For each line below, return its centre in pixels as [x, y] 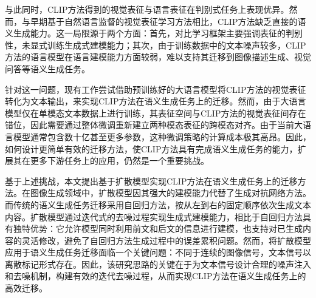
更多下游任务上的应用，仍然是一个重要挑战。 [119, 161]
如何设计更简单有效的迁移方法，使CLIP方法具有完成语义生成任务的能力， [151, 148]
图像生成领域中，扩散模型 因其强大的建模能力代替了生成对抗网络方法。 [170, 193]
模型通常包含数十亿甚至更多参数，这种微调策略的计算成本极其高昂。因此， [162, 136]
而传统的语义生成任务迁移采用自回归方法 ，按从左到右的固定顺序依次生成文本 [158, 204]
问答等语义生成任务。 [47, 68]
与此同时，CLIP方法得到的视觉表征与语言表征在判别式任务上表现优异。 [147, 9]
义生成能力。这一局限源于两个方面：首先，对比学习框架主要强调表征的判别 [154, 33]
